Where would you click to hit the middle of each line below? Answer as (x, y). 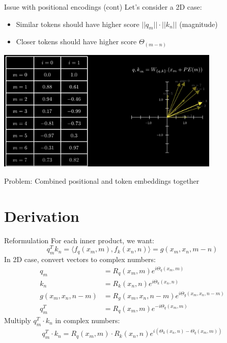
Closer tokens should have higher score (76, 41)
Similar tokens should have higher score (78, 24)
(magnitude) (198, 24)
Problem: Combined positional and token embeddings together (102, 181)
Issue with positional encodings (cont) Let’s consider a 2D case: (103, 7)
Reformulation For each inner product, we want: (79, 240)
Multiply (18, 320)
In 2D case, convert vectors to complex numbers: (80, 259)
